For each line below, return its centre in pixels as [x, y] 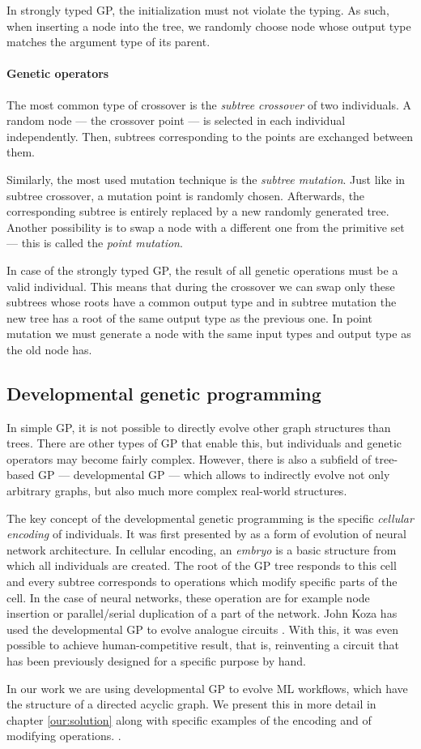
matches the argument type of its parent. [108, 42]
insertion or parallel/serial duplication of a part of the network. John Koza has [202, 613]
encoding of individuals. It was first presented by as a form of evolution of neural [206, 534]
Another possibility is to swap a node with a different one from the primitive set [206, 227]
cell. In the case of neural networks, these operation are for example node [188, 597]
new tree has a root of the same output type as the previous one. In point [189, 317]
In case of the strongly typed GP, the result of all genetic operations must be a [202, 270]
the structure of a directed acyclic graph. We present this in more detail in [191, 704]
